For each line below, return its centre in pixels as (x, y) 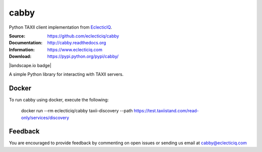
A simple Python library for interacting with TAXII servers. (66, 74)
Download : (20, 56)
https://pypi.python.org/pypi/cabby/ (83, 56)
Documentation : (26, 43)
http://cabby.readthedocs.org (77, 43)
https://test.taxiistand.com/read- (166, 111)
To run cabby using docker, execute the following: (59, 100)
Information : (22, 50)
